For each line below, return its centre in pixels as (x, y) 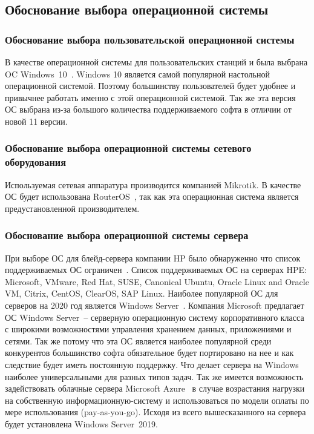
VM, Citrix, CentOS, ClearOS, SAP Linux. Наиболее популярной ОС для (142, 293)
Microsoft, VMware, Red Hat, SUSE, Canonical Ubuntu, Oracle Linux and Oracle (157, 281)
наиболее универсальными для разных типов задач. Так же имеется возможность (154, 376)
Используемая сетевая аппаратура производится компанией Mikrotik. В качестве (153, 184)
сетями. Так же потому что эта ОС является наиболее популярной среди (138, 340)
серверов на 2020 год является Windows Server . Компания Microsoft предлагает (155, 305)
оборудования (36, 162)
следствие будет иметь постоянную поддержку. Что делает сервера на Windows (152, 365)
